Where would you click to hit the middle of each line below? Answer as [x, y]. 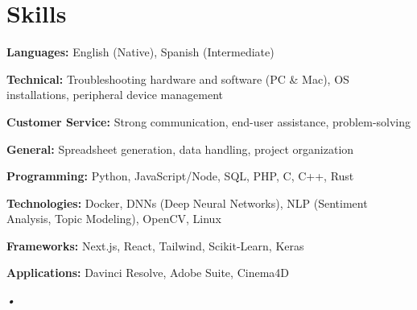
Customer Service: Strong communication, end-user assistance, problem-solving [209, 121]
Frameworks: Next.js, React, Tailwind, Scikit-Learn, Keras [155, 245]
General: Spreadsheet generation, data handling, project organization [180, 149]
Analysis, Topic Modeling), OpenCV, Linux [114, 219]
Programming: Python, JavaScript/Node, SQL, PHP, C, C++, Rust [180, 176]
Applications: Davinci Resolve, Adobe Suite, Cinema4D [148, 273]
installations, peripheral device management [115, 95]
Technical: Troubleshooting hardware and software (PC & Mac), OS [178, 79]
